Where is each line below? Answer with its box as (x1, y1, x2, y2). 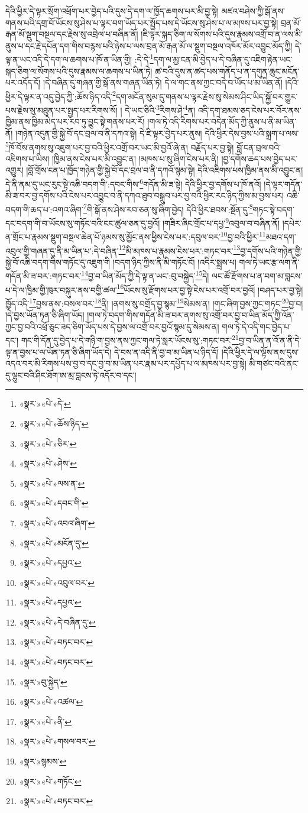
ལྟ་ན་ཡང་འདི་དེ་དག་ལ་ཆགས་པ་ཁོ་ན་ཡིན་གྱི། (5, 53, 132, 66)
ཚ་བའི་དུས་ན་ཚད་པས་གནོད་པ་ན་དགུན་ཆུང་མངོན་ (155, 64, 300, 77)
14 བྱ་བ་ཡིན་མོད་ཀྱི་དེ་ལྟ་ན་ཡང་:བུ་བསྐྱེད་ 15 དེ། (81, 268, 209, 282)
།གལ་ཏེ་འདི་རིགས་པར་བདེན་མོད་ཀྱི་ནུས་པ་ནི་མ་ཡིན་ (147, 115, 297, 128)
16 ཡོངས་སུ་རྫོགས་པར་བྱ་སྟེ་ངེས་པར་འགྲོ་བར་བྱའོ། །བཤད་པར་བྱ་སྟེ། (116, 281, 303, 296)
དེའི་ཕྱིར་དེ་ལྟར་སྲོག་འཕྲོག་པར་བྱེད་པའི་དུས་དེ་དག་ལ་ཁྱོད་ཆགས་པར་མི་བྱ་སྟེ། (5, 5, 219, 17)
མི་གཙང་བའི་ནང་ (249, 357, 299, 370)
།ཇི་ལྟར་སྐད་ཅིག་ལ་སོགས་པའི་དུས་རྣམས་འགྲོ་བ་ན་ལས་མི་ (141, 28, 303, 40)
